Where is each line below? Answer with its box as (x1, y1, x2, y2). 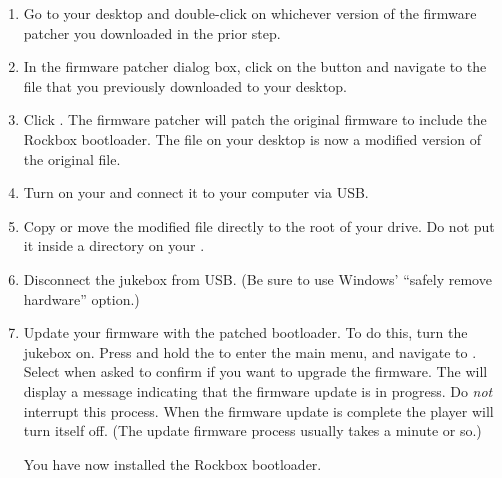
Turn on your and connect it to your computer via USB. (23, 182, 369, 203)
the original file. (23, 148, 121, 169)
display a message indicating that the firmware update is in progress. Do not (23, 380, 493, 401)
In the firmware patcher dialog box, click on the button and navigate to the (23, 56, 487, 77)
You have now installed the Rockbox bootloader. (23, 453, 322, 474)
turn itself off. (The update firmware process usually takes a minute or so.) (23, 420, 482, 441)
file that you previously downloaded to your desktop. (23, 75, 347, 96)
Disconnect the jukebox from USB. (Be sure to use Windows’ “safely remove (23, 268, 492, 289)
